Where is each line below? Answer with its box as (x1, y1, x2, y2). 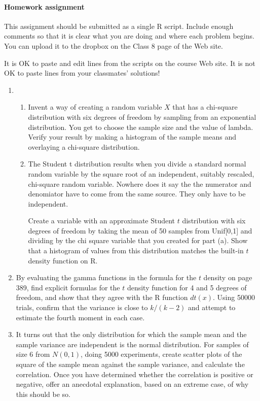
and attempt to (188, 302, 236, 313)
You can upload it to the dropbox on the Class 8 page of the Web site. (4, 40, 223, 51)
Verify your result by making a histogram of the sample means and (28, 131, 236, 142)
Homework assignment (4, 1, 85, 12)
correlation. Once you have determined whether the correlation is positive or (16, 369, 253, 379)
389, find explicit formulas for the (16, 282, 120, 292)
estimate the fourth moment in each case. (16, 312, 145, 322)
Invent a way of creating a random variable (28, 102, 162, 112)
